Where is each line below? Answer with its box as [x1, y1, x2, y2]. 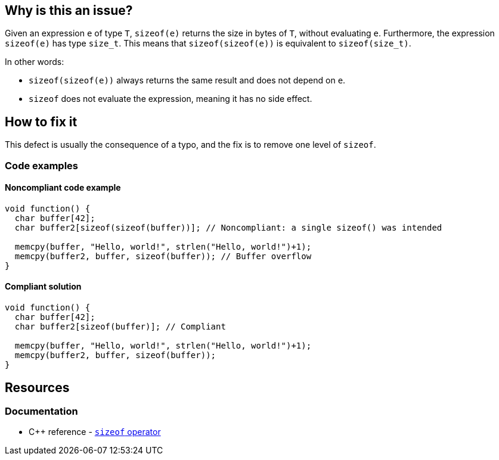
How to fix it [5, 114, 78, 129]
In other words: [5, 57, 64, 67]
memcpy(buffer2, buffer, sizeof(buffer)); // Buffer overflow [14, 251, 312, 261]
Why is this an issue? [5, 3, 133, 18]
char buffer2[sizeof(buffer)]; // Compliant [14, 322, 226, 332]
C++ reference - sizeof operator [29, 427, 161, 437]
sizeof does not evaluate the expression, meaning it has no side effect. [29, 94, 312, 104]
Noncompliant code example [5, 182, 121, 193]
